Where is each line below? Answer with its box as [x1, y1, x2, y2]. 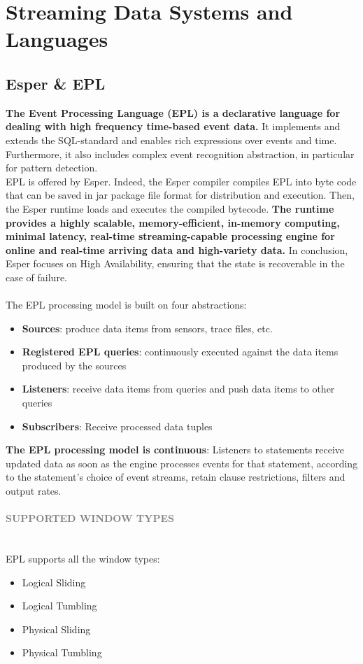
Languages [6, 24, 108, 53]
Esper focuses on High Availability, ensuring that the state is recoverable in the [6, 256, 345, 271]
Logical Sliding [22, 574, 86, 589]
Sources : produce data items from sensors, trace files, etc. [22, 320, 273, 335]
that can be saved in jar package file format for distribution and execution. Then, [6, 188, 355, 202]
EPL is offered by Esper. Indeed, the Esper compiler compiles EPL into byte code [6, 174, 357, 188]
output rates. [6, 483, 62, 498]
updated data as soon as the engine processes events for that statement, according [6, 455, 358, 470]
